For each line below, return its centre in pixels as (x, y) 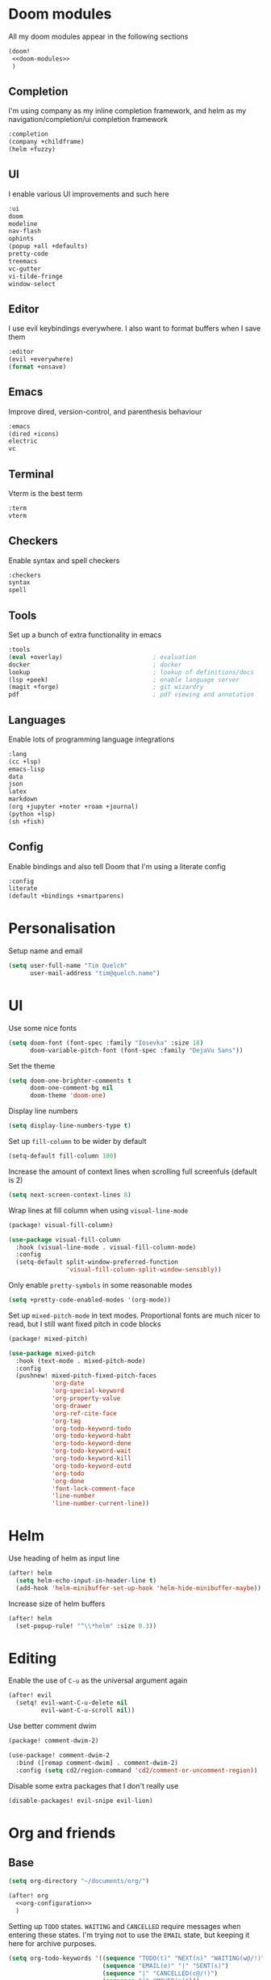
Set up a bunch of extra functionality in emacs (85, 635)
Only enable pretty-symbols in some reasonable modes (100, 1285)
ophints (21, 239)
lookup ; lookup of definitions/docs (131, 672)
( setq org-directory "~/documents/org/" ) (79, 1881)
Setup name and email (46, 951)
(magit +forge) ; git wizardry (106, 687)
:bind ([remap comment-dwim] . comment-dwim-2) (97, 1763)
